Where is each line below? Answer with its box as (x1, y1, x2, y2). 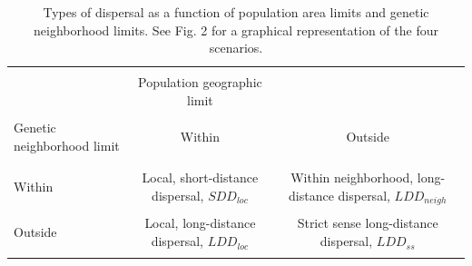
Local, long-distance (144, 213, 256, 232)
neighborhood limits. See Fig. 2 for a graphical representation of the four (34, 20, 438, 39)
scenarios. (209, 38, 263, 57)
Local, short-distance (142, 168, 259, 187)
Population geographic (138, 73, 262, 92)
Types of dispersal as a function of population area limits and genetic (43, 3, 429, 21)
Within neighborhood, (290, 167, 414, 186)
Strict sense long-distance (297, 213, 438, 232)
